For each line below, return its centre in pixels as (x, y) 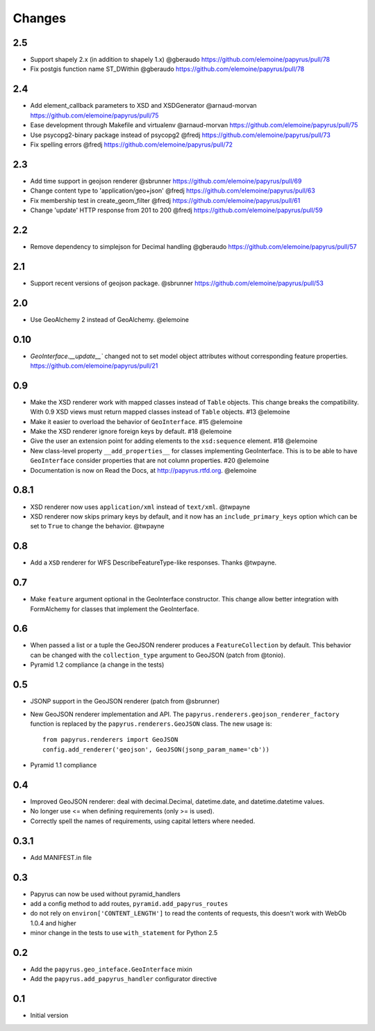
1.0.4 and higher (53, 923)
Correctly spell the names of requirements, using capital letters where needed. (143, 821)
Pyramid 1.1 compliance (64, 765)
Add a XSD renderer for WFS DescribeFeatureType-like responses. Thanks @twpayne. (153, 562)
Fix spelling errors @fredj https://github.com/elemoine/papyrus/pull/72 (131, 144)
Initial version (49, 1016)
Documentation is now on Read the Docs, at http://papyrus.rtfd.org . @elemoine (143, 470)
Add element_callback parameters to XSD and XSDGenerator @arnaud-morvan (143, 106)
